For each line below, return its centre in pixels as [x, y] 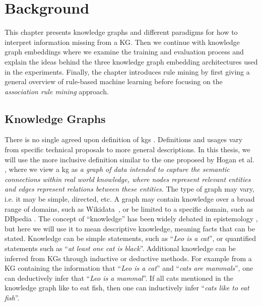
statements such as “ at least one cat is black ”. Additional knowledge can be [120, 248]
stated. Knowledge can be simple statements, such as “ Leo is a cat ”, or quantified [130, 238]
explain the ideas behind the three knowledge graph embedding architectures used [131, 61]
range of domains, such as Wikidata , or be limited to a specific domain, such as [129, 208]
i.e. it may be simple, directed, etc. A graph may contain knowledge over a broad [130, 199]
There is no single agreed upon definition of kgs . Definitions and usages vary [124, 139]
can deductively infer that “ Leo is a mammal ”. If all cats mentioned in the [119, 278]
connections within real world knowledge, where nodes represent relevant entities [128, 179]
